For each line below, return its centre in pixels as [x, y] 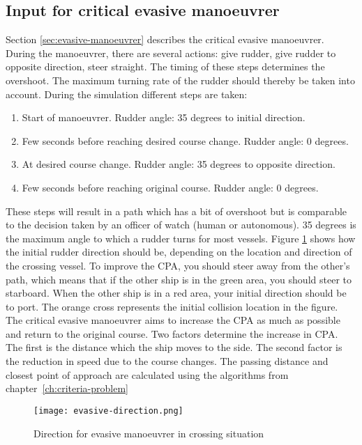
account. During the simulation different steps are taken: [127, 94]
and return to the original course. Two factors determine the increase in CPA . [172, 333]
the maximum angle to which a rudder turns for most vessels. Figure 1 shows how [181, 238]
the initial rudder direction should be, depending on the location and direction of [179, 252]
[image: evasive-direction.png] [108, 411]
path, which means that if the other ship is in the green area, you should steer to [179, 279]
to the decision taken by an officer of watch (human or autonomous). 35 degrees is [181, 225]
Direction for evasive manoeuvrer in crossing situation [149, 433]
